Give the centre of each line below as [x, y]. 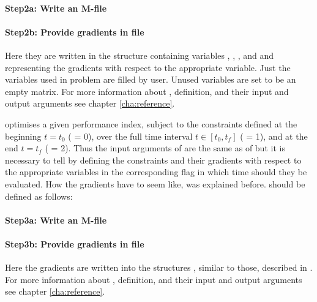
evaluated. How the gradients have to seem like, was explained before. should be [155, 183]
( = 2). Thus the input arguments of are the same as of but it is [165, 148]
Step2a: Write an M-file [56, 8]
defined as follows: [39, 196]
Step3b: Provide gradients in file [75, 243]
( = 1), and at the [274, 136]
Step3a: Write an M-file [56, 220]
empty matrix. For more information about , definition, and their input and [147, 91]
